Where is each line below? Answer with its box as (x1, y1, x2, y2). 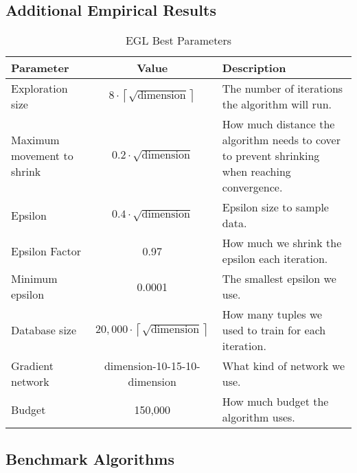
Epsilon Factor (11, 242, 81, 259)
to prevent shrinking (222, 148, 320, 164)
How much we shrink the (222, 235, 342, 251)
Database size (11, 322, 77, 338)
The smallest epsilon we (222, 270, 336, 287)
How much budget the (222, 393, 329, 410)
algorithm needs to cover (222, 132, 341, 148)
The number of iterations (222, 80, 343, 97)
